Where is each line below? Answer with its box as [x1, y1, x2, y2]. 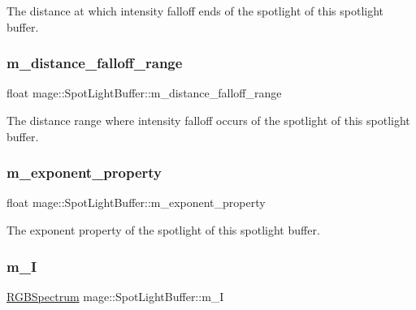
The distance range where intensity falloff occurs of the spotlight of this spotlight [6, 112, 410, 128]
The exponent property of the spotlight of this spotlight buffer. [6, 222, 320, 238]
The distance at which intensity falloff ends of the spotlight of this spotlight [6, 2, 384, 19]
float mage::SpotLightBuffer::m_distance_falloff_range [6, 84, 282, 101]
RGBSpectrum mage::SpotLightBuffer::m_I [6, 287, 224, 304]
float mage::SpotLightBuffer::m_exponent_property [6, 194, 266, 211]
